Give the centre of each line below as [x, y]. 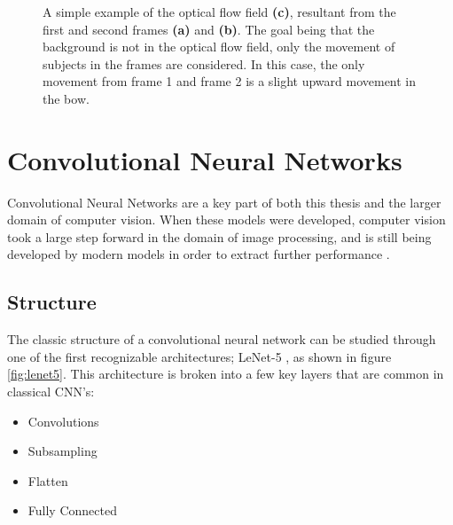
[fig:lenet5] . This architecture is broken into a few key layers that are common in [226, 374]
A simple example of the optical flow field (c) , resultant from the [219, 12]
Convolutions [63, 421]
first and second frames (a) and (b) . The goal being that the [209, 29]
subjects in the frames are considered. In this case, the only [204, 63]
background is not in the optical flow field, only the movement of [219, 47]
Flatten [48, 480]
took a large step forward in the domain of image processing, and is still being [219, 236]
